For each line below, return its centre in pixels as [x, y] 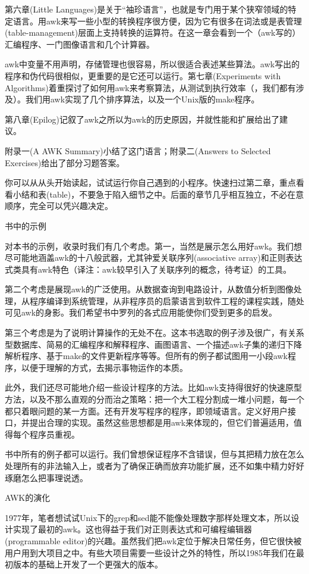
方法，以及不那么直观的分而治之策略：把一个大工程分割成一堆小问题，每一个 [154, 399]
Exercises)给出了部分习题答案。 [65, 162]
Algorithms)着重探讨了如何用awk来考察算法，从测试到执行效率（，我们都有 [150, 87]
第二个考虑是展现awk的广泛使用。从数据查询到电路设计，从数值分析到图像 [149, 289]
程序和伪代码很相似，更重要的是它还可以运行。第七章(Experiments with [143, 75]
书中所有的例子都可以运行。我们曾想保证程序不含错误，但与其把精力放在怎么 [154, 454]
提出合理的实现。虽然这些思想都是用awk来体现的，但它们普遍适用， [162, 422]
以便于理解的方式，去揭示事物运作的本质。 [104, 367]
